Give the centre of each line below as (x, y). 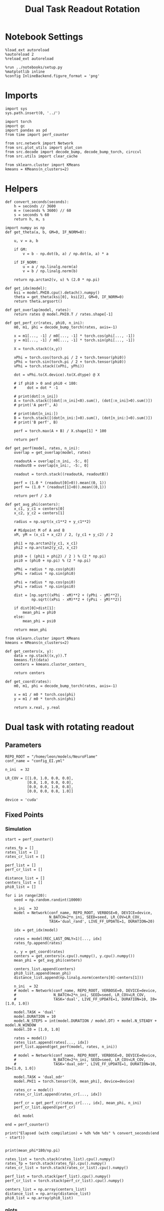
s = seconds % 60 (32, 215)
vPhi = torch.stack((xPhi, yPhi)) (49, 366)
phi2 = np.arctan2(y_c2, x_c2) (46, 547)
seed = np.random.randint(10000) (48, 900)
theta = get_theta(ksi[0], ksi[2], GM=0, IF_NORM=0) (69, 297)
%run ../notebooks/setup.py (34, 67)
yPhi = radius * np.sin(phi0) (45, 573)
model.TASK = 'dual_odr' (39, 1077)
